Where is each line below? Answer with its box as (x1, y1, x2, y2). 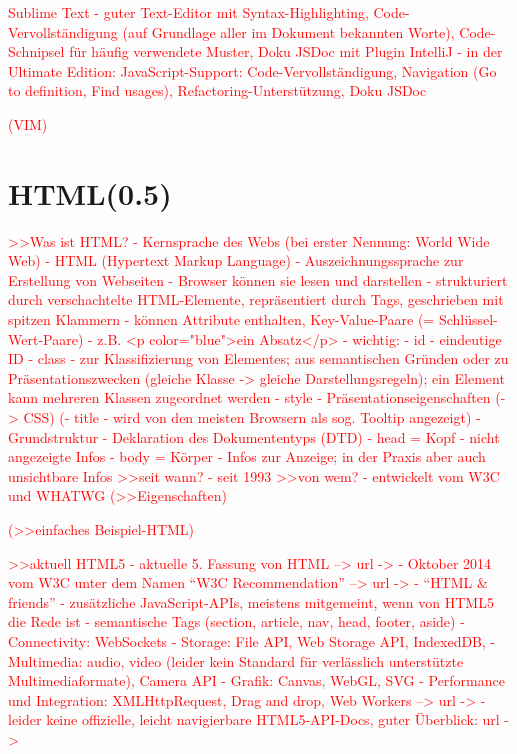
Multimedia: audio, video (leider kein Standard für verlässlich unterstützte (8, 650, 464, 671)
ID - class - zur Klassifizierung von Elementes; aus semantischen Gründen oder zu (8, 348, 509, 369)
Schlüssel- (438, 309, 498, 330)
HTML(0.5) (8, 172, 172, 213)
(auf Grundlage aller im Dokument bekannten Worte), (122, 21, 455, 42)
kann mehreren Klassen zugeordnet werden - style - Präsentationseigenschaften (8, 387, 491, 408)
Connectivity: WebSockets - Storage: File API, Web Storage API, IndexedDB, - (8, 630, 496, 651)
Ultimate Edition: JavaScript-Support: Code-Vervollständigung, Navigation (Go (8, 60, 497, 81)
